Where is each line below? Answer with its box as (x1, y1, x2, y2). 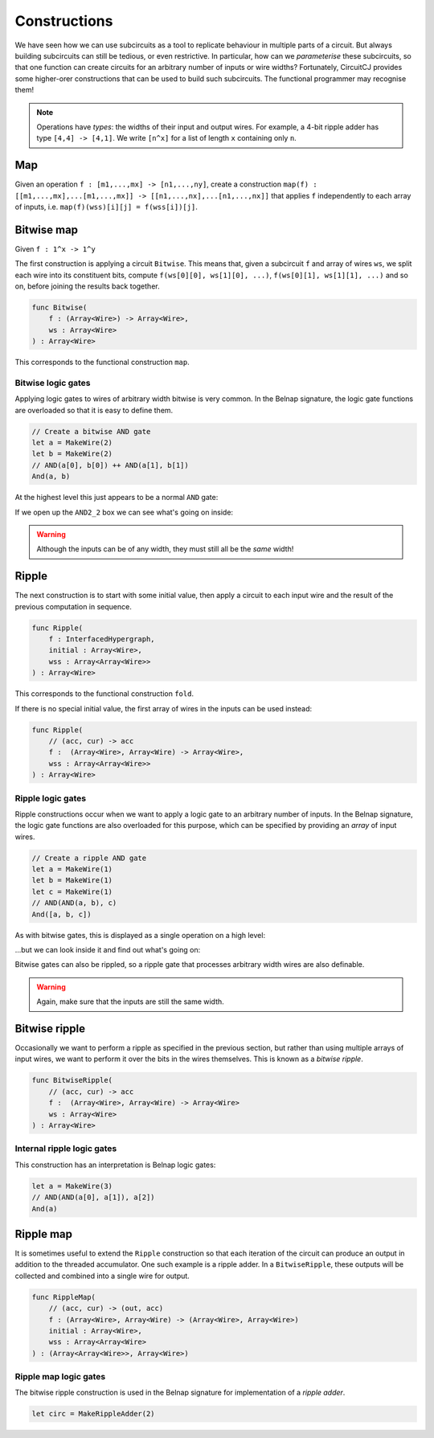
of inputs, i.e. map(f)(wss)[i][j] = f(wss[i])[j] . (14, 202, 199, 211)
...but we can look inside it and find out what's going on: (14, 945, 201, 955)
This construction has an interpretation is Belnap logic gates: (14, 1160, 216, 1170)
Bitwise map (14, 223, 79, 236)
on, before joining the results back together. (14, 281, 160, 291)
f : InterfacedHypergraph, (48, 635, 156, 644)
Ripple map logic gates (14, 1371, 106, 1383)
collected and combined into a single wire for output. (14, 1271, 190, 1280)
